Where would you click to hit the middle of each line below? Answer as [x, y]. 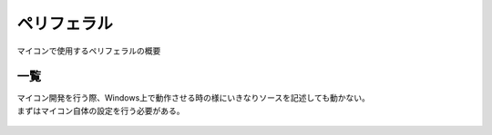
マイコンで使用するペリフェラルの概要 [89, 51]
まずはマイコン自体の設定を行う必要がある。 [101, 111]
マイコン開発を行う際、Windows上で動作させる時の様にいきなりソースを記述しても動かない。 [194, 98]
